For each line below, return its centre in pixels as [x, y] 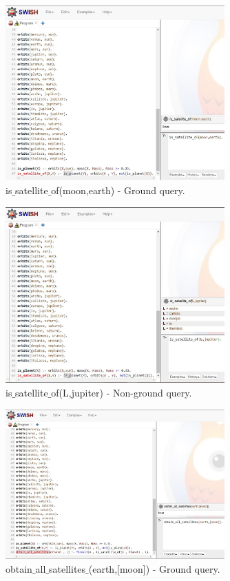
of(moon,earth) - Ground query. [118, 190]
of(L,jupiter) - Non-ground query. [122, 392]
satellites [67, 568]
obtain [19, 568]
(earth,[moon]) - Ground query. [154, 568]
